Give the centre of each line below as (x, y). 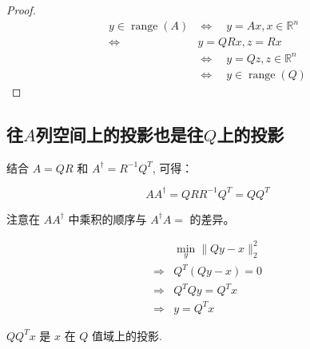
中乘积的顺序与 (107, 218)
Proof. (21, 10)
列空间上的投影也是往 (119, 134)
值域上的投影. (127, 335)
